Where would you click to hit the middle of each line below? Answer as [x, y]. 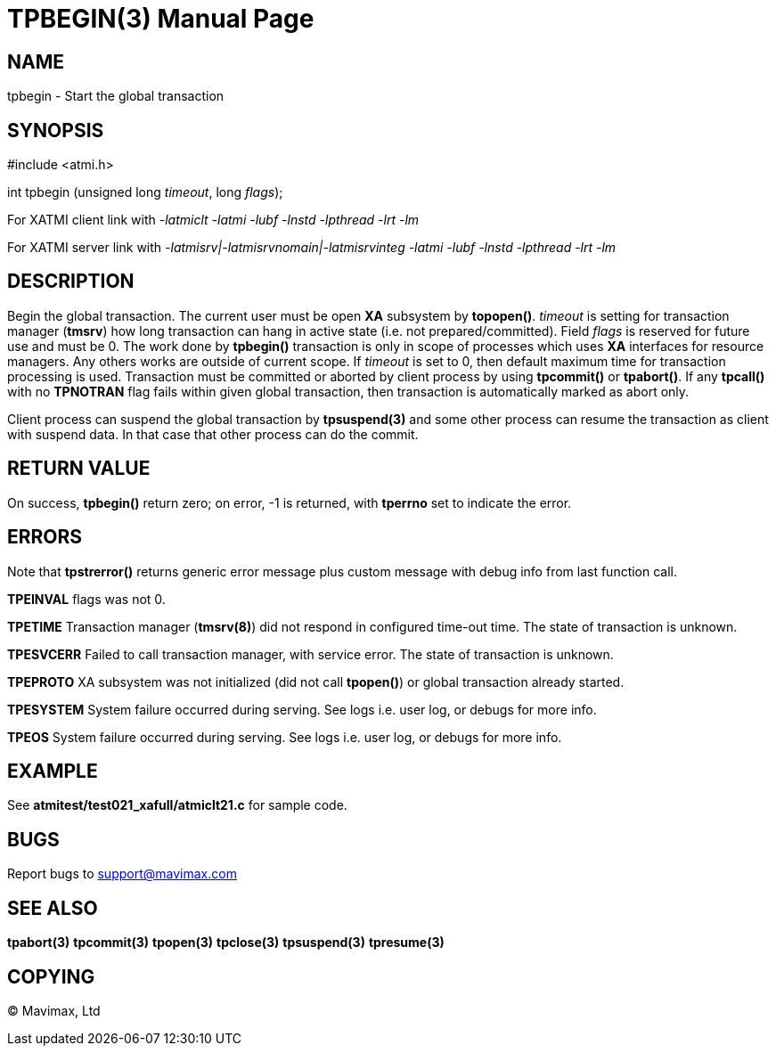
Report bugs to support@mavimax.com [122, 874]
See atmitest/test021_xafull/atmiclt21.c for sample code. [177, 805]
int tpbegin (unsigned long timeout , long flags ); [145, 192]
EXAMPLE [53, 771]
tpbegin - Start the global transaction [116, 96]
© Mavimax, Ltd [54, 1010]
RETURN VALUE [79, 469]
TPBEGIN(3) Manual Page [161, 19]
